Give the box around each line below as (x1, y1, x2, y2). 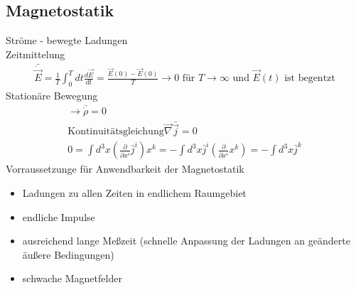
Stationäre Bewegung (6, 87, 98, 102)
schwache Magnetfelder (22, 271, 122, 286)
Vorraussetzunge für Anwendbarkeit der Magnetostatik (6, 161, 244, 176)
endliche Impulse (22, 209, 95, 224)
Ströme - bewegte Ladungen (6, 33, 128, 48)
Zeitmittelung (6, 46, 65, 61)
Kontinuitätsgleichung (68, 127, 164, 137)
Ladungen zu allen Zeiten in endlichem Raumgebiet (22, 186, 247, 200)
